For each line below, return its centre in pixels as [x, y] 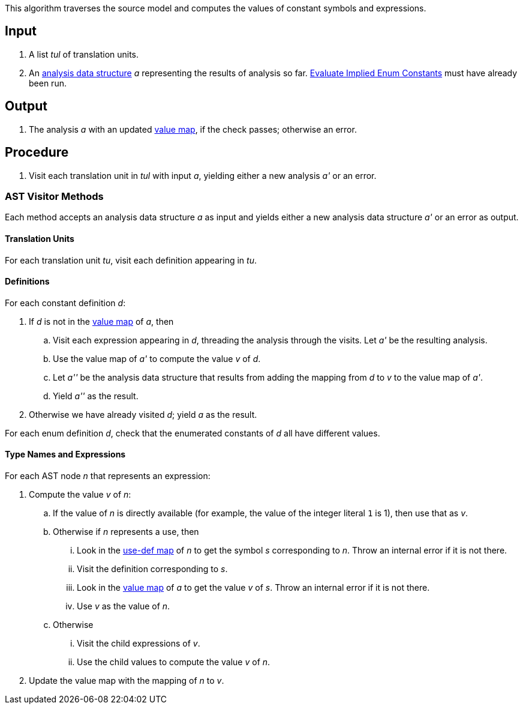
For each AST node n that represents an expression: [108, 475]
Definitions [27, 282]
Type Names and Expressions [65, 454]
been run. [48, 83]
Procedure [37, 152]
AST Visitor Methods [54, 196]
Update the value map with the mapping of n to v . [127, 680]
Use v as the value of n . [124, 606]
